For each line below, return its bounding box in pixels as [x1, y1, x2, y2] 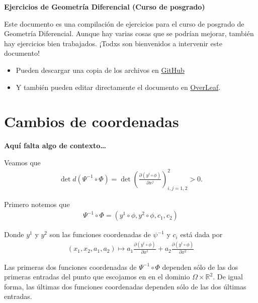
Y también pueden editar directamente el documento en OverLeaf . [16, 81, 221, 92]
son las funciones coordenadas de [49, 229, 151, 240]
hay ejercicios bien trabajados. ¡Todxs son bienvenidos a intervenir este [4, 38, 222, 48]
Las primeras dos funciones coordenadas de [4, 261, 137, 272]
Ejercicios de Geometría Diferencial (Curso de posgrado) [4, 2, 205, 12]
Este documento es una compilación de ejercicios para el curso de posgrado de [4, 18, 244, 29]
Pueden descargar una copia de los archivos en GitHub [16, 64, 185, 75]
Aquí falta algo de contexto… [4, 140, 106, 151]
